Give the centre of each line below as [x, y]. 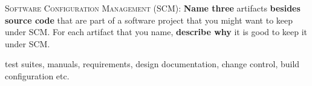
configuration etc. [37, 75]
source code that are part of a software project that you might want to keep [149, 20]
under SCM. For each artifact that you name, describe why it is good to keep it [156, 32]
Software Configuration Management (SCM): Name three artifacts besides [153, 8]
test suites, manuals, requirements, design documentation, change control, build [152, 64]
